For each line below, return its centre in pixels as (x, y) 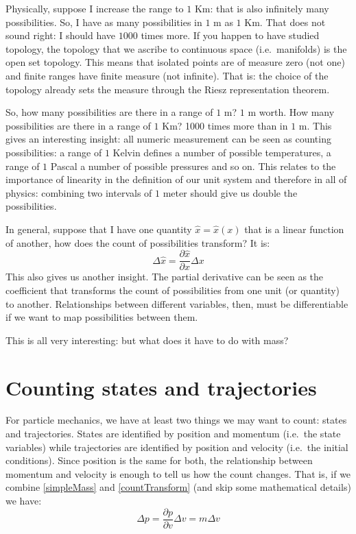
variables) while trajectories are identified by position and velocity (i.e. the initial (177, 447)
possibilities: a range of (54, 152)
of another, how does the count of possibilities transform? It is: (138, 242)
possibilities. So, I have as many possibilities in (104, 22)
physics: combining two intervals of (79, 192)
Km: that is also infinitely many (262, 8)
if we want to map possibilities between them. (102, 317)
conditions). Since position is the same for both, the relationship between (159, 460)
